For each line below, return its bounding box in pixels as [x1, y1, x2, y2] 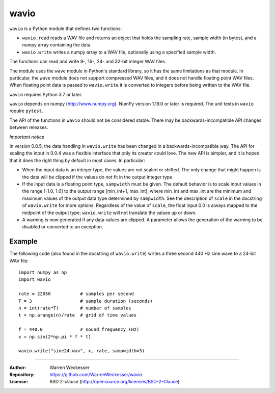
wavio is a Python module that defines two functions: [9, 25, 122, 32]
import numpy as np [18, 270, 67, 275]
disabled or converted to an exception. [22, 224, 103, 230]
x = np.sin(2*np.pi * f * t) [18, 334, 91, 339]
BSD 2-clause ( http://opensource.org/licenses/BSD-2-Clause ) [49, 379, 180, 385]
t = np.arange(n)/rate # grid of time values [18, 312, 137, 318]
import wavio [18, 277, 51, 282]
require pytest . [9, 108, 43, 114]
